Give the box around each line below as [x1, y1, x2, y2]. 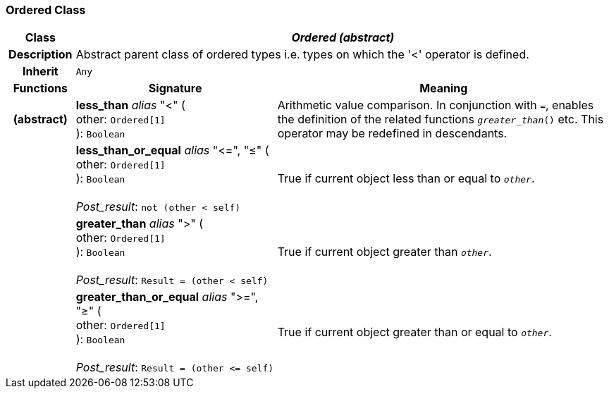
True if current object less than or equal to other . [277, 171, 535, 186]
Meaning [419, 81, 468, 96]
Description [8, 47, 73, 62]
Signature [148, 81, 202, 96]
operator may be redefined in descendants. [277, 126, 508, 141]
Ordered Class [6, 3, 86, 17]
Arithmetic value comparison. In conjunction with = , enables [277, 98, 594, 113]
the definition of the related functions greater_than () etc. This [277, 112, 604, 127]
